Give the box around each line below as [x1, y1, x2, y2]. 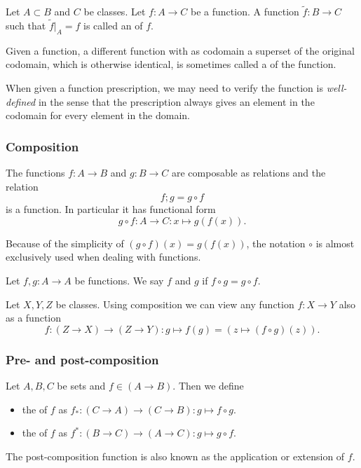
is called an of [83, 18, 143, 33]
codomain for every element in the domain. [6, 108, 190, 123]
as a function [6, 310, 62, 325]
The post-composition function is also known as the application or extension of [6, 448, 345, 463]
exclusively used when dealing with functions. [6, 249, 201, 264]
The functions [6, 165, 65, 180]
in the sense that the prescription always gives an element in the [38, 94, 315, 109]
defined [6, 94, 36, 109]
